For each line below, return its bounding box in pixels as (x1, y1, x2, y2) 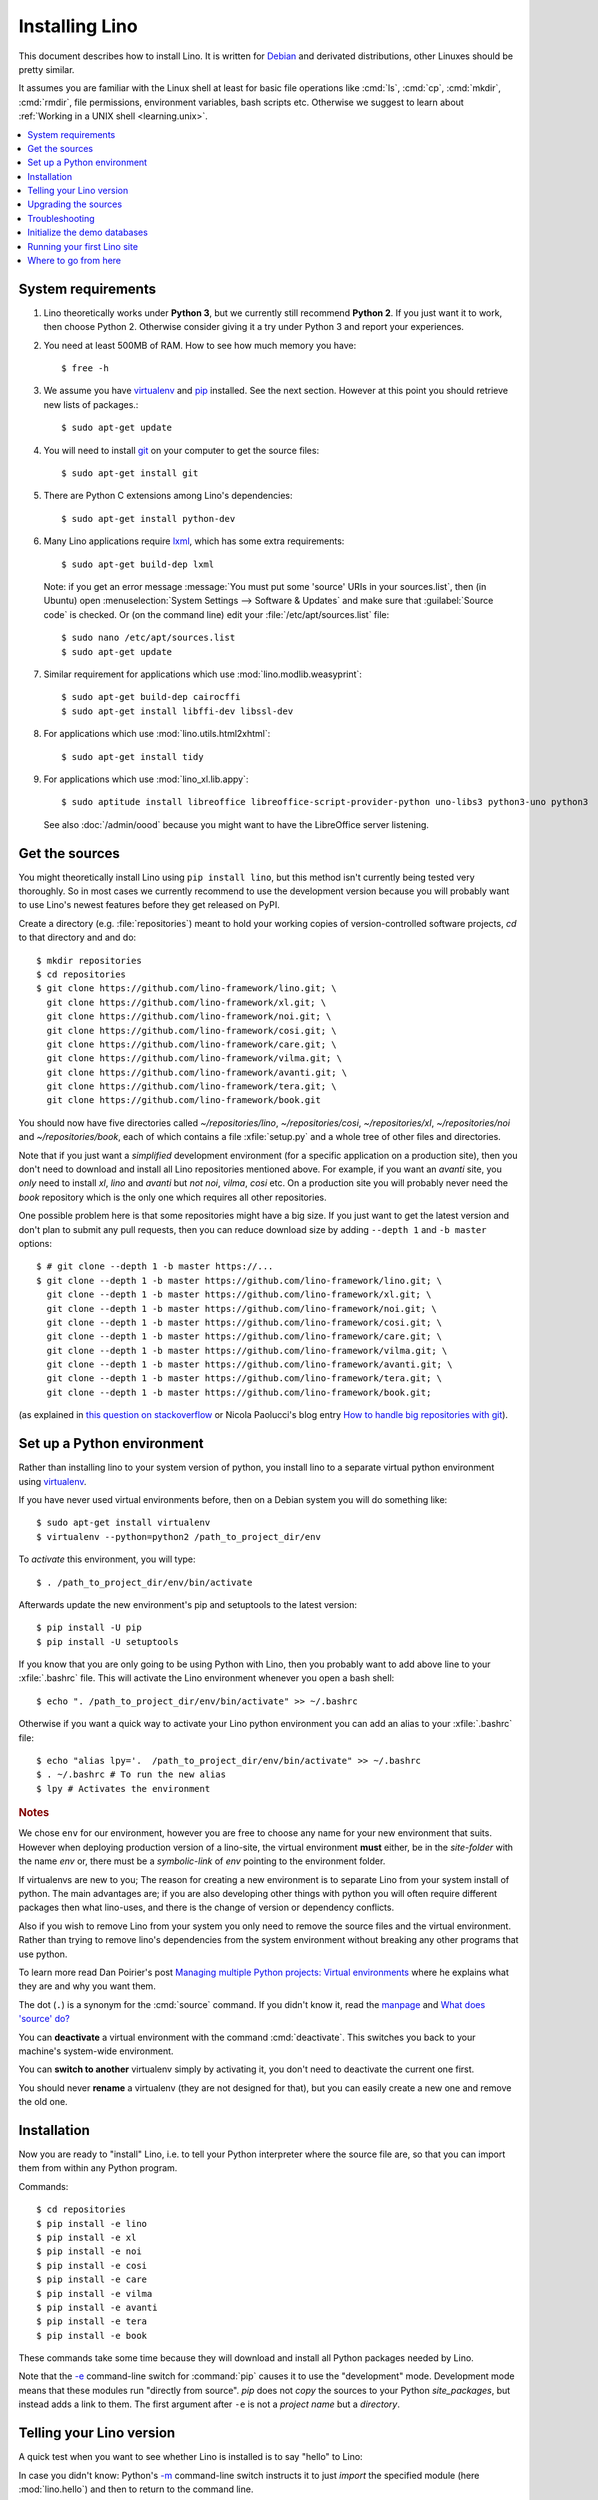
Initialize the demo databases (27, 226, 149, 239)
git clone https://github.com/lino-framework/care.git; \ (46, 1038, 337, 1050)
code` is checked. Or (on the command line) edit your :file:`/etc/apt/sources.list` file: (43, 608, 390, 620)
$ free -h (61, 363, 109, 374)
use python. (18, 1948, 68, 1960)
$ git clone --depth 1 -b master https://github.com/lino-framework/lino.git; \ (36, 1275, 443, 1286)
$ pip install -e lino (36, 2218, 148, 2229)
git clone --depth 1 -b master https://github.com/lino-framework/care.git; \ (46, 1331, 443, 1342)
